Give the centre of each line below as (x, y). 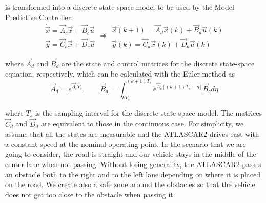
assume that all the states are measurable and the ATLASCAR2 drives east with (132, 134)
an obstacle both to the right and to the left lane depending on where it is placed (133, 174)
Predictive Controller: (39, 17)
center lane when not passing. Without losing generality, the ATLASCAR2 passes (133, 164)
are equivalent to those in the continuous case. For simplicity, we (142, 124)
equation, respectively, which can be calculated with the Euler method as (120, 73)
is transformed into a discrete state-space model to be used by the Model (120, 7)
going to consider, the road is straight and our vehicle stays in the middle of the (131, 154)
